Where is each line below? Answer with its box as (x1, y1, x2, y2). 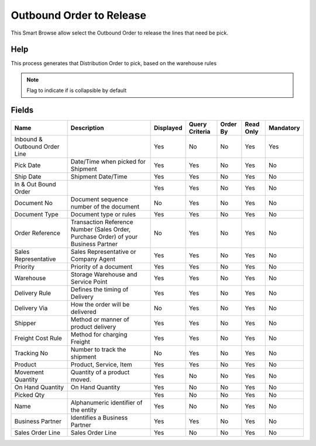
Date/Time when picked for (70, 158, 146, 166)
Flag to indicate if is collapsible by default (26, 87, 127, 94)
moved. (70, 376, 92, 384)
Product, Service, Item (70, 360, 133, 369)
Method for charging (70, 331, 128, 339)
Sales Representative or (70, 248, 136, 256)
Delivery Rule (14, 289, 51, 297)
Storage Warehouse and (70, 270, 138, 278)
